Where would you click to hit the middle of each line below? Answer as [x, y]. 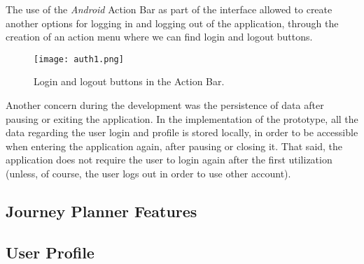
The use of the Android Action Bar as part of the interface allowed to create [169, 9]
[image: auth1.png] [79, 59]
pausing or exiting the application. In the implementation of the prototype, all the [182, 118]
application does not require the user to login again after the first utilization [169, 160]
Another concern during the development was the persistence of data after [165, 105]
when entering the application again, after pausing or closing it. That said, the [174, 146]
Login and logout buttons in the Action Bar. [129, 81]
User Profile [50, 252]
